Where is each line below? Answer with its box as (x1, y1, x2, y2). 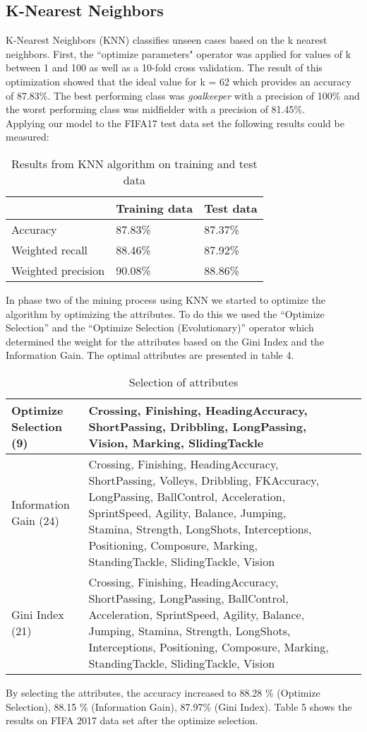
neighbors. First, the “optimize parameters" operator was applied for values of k (6, 46, 351, 61)
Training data (116, 199, 193, 216)
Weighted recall (11, 241, 88, 258)
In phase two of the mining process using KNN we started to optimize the (6, 292, 326, 307)
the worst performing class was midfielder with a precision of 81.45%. (6, 102, 306, 117)
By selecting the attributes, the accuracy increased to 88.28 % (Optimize (6, 685, 320, 699)
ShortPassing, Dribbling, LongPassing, (88, 418, 307, 435)
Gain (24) (11, 512, 59, 529)
